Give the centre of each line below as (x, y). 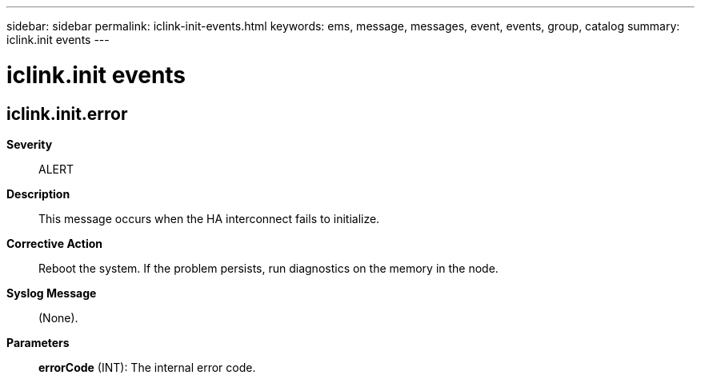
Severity (30, 144)
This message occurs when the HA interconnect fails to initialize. (209, 218)
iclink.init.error (67, 114)
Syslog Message (52, 293)
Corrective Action (54, 243)
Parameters (38, 342)
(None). (58, 317)
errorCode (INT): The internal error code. (147, 367)
